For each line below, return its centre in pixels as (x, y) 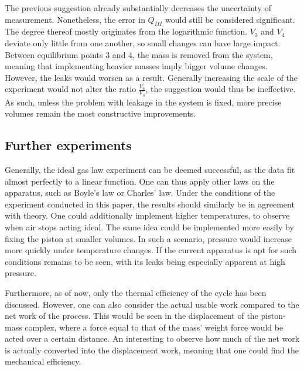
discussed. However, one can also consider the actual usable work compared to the (152, 304)
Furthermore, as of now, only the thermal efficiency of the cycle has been (136, 292)
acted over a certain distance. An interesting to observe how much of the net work (152, 338)
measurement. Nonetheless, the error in (75, 19)
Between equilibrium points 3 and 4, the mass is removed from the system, (139, 54)
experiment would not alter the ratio (71, 89)
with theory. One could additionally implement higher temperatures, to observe (147, 215)
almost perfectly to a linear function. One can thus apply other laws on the (140, 181)
